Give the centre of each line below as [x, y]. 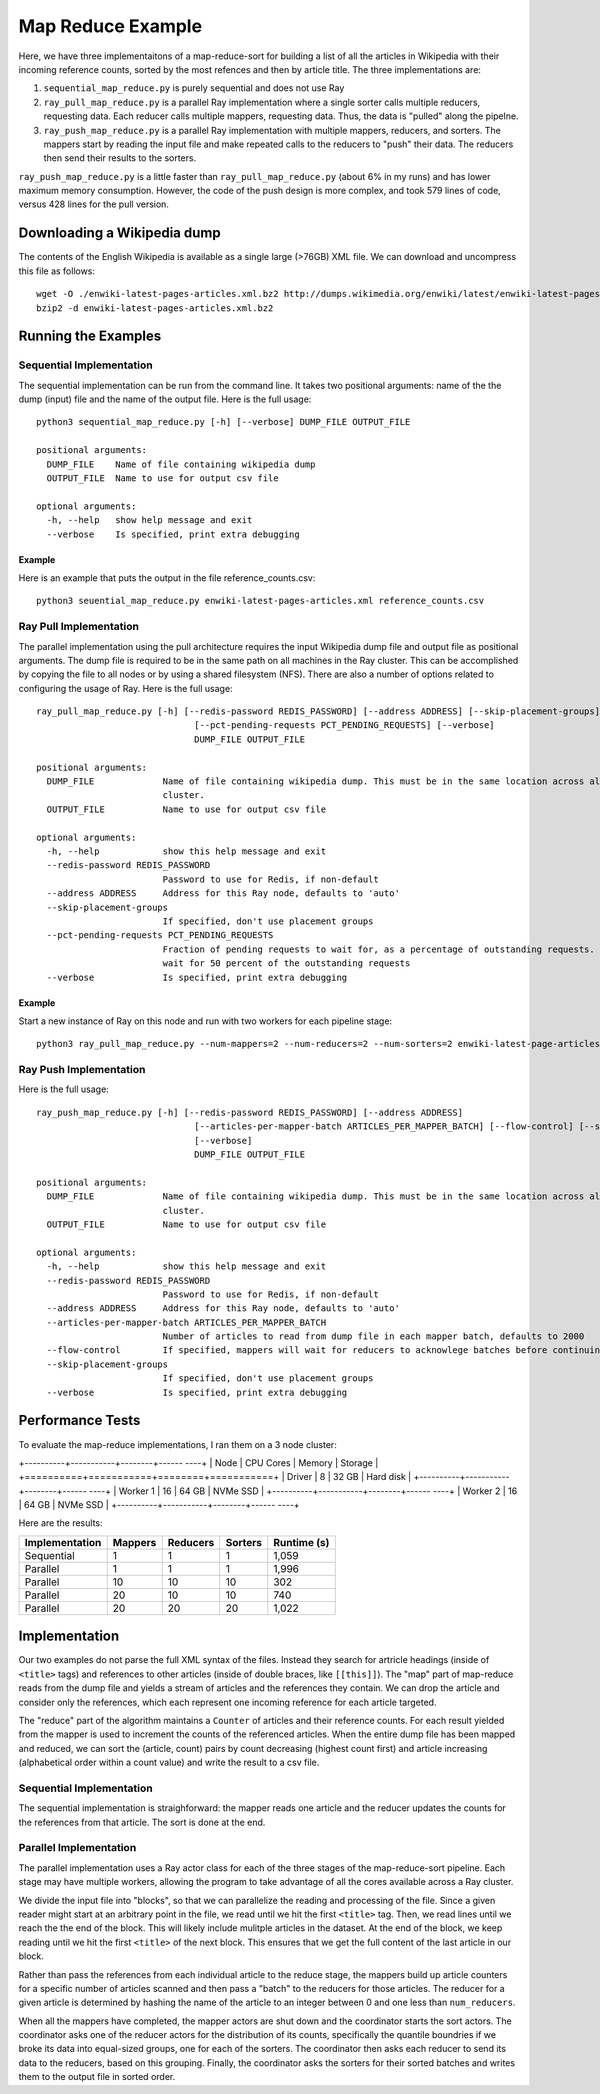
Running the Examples [90, 336]
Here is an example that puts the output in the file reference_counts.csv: [167, 577]
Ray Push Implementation [82, 1070]
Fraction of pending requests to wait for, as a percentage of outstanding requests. [378, 949]
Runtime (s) [301, 1542]
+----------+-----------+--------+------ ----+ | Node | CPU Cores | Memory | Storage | [198, 1462]
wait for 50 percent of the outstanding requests [286, 963]
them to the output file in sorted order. [97, 2077]
